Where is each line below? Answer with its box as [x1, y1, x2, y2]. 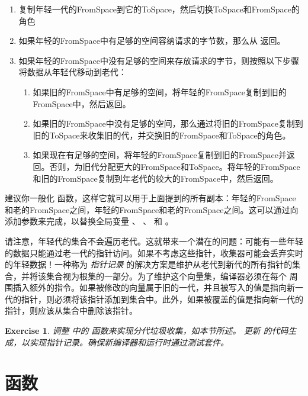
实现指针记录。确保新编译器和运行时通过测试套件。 [29, 336, 229, 348]
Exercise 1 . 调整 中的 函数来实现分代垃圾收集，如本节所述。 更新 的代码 [5, 324, 288, 337]
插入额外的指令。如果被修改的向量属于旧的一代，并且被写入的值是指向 [12, 281, 287, 294]
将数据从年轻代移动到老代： [18, 66, 127, 78]
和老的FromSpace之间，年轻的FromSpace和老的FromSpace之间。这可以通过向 [5, 203, 299, 215]
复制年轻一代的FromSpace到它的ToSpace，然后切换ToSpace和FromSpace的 [18, 3, 300, 15]
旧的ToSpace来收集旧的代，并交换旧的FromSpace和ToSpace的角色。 [33, 128, 291, 141]
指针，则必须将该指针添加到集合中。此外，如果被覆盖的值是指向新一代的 [21, 292, 303, 305]
